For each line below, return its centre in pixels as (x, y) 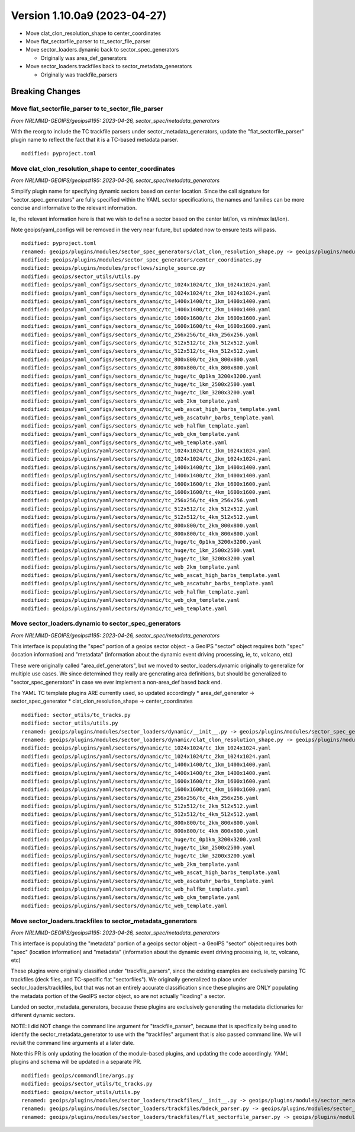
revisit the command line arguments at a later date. (73, 1042)
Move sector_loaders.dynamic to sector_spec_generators (96, 624)
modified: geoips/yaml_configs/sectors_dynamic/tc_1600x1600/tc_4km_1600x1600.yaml (146, 326)
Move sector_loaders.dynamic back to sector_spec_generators (102, 50)
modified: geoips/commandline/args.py (78, 1075)
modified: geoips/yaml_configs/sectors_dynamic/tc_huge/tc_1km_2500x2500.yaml (138, 384)
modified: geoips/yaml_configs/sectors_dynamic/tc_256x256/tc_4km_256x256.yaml (140, 334)
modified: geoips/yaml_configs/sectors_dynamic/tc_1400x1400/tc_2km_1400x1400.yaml (146, 310)
